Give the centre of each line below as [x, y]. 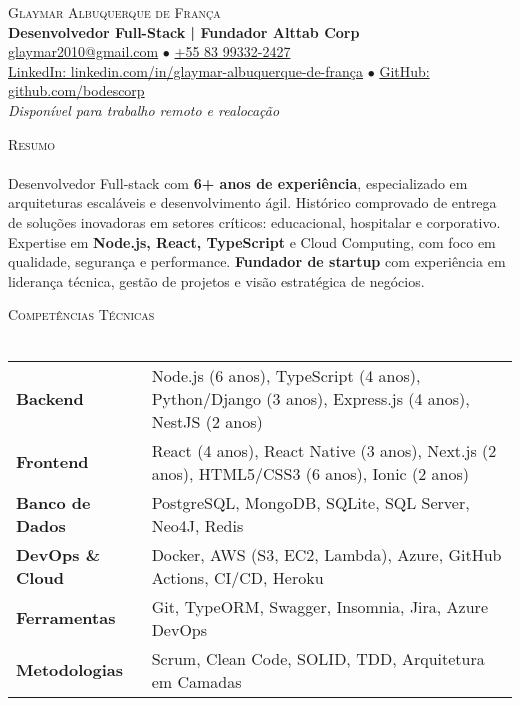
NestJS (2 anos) [207, 421]
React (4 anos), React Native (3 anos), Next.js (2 [324, 450]
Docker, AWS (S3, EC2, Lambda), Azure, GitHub [326, 554]
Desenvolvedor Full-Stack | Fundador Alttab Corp [184, 31]
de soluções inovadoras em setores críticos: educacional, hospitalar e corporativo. [254, 221]
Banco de [53, 502]
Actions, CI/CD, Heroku [237, 577]
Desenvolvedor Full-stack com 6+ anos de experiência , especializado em [238, 182]
